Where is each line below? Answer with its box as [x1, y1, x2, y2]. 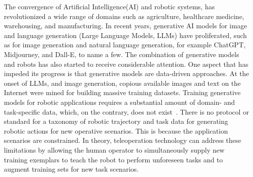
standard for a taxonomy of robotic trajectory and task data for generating [4, 116, 228, 126]
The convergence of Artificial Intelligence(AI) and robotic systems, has [4, 1, 215, 11]
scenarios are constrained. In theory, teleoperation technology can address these [4, 135, 241, 145]
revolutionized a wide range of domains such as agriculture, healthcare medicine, [4, 11, 244, 21]
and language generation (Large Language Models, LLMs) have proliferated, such [4, 30, 247, 40]
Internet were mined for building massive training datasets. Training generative [4, 87, 241, 98]
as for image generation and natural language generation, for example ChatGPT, [4, 39, 246, 50]
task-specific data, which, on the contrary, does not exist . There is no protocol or [4, 106, 249, 117]
